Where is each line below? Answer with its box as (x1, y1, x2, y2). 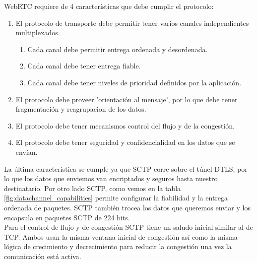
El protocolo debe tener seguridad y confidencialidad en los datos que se (15, 137, 235, 147)
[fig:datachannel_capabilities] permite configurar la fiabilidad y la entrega (4, 193, 228, 203)
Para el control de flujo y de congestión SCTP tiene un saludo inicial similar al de (4, 222, 253, 232)
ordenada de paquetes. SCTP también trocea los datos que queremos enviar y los (4, 202, 251, 212)
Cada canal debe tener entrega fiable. (27, 61, 141, 71)
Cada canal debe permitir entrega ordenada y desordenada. (27, 44, 208, 54)
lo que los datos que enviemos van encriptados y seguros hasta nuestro (4, 173, 218, 184)
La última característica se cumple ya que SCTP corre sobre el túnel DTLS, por (4, 163, 248, 174)
